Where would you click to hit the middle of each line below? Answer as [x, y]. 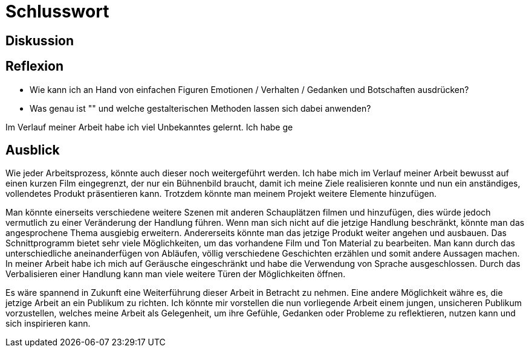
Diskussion [40, 40]
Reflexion [35, 66]
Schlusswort [57, 11]
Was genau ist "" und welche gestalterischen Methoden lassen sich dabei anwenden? [200, 108]
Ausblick [33, 150]
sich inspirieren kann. [48, 324]
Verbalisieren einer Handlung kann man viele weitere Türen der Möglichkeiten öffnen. [176, 274]
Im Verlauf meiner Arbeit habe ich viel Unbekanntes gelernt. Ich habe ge [149, 127]
